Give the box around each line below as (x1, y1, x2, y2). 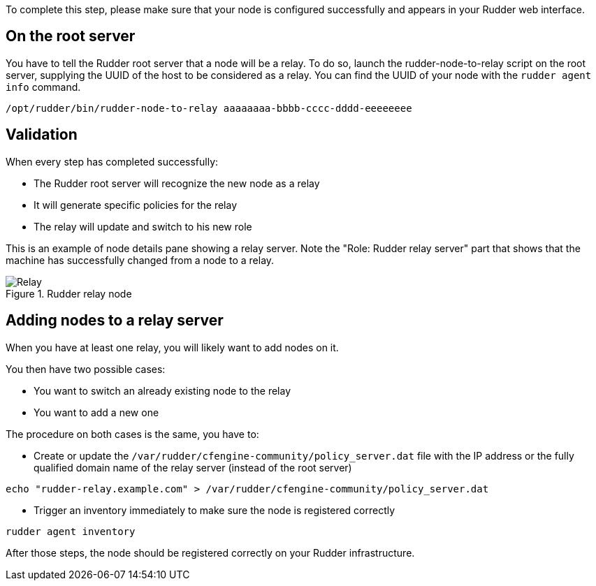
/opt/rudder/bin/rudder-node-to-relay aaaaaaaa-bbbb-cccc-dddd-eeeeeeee (6, 102, 412, 114)
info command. (6, 80, 81, 93)
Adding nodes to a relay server (6, 312, 224, 330)
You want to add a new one (34, 406, 159, 418)
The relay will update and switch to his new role (34, 220, 252, 233)
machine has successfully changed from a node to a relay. (6, 254, 275, 266)
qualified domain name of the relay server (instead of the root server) (34, 461, 352, 474)
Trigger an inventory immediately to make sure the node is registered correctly (34, 504, 395, 516)
